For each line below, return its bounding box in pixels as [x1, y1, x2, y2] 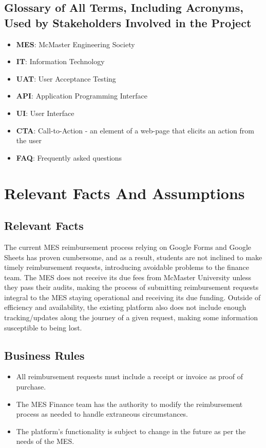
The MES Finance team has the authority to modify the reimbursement [16, 398, 243, 409]
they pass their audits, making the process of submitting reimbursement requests [4, 282, 259, 293]
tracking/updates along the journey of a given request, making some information [4, 312, 258, 323]
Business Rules [4, 347, 85, 363]
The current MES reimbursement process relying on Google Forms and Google [4, 241, 252, 252]
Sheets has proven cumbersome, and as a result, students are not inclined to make [4, 251, 262, 262]
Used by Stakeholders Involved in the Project [4, 14, 252, 30]
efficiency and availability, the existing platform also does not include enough [4, 302, 246, 313]
